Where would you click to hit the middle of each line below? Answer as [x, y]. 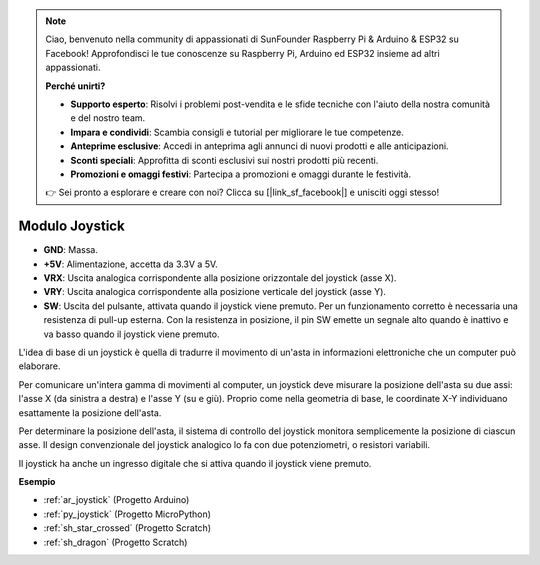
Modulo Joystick [71, 226]
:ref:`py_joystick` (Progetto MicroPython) [127, 514]
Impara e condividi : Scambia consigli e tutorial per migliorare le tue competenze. [237, 132]
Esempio [37, 482]
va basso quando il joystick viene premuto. [131, 334]
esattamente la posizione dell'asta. [90, 412]
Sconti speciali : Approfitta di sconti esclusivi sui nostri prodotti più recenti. [224, 160]
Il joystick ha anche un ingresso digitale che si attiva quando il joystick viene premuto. [195, 463]
